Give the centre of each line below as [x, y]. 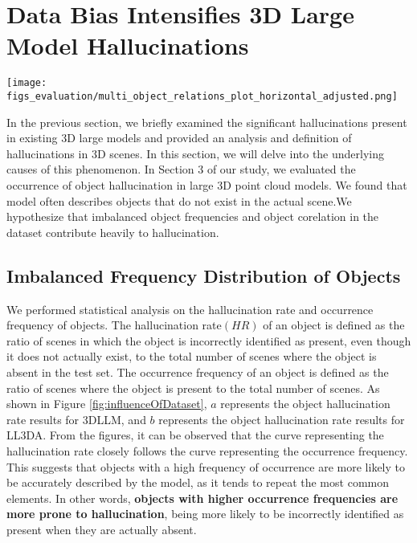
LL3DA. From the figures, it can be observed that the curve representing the [195, 435]
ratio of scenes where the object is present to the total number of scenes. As [193, 388]
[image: [27, 83]
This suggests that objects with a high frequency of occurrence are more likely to [206, 466]
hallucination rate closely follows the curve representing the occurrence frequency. [207, 450]
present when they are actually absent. [102, 529]
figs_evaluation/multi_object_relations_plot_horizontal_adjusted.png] [202, 96]
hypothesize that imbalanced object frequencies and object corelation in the [193, 216]
